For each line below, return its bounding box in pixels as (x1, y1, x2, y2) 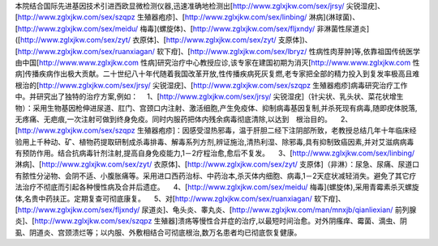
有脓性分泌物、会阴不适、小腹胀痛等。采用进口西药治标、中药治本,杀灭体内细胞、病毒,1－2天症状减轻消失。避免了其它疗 (15, 171, 417, 180)
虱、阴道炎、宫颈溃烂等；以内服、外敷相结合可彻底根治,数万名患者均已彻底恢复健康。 (15, 227, 302, 237)
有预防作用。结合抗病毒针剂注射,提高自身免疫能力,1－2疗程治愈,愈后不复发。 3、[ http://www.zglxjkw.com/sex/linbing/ (15, 148, 415, 158)
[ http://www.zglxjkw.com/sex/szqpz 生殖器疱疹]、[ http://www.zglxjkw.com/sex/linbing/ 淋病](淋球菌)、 (15, 12, 360, 22)
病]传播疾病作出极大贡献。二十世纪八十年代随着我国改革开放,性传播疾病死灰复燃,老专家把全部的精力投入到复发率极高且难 (15, 69, 420, 78)
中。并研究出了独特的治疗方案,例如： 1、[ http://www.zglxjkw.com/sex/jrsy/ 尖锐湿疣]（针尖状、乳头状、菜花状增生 (15, 91, 404, 101)
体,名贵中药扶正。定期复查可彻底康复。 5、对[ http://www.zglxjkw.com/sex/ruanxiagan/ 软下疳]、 (15, 193, 346, 203)
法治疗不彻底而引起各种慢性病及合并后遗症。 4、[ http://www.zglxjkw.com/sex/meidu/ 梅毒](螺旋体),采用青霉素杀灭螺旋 (15, 182, 419, 192)
